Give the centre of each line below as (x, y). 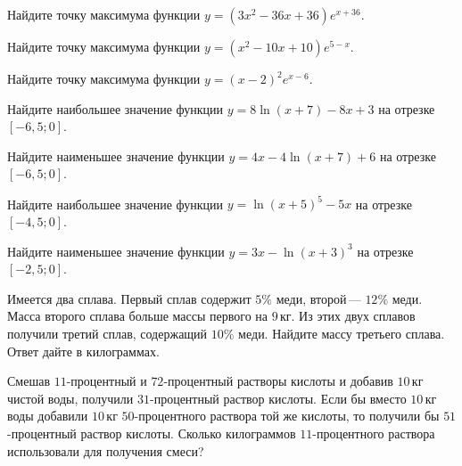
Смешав (29, 381)
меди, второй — (318, 298)
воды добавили (48, 416)
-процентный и (107, 381)
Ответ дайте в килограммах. (83, 351)
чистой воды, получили (70, 398)
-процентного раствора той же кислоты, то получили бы (287, 416)
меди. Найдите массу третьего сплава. (342, 334)
